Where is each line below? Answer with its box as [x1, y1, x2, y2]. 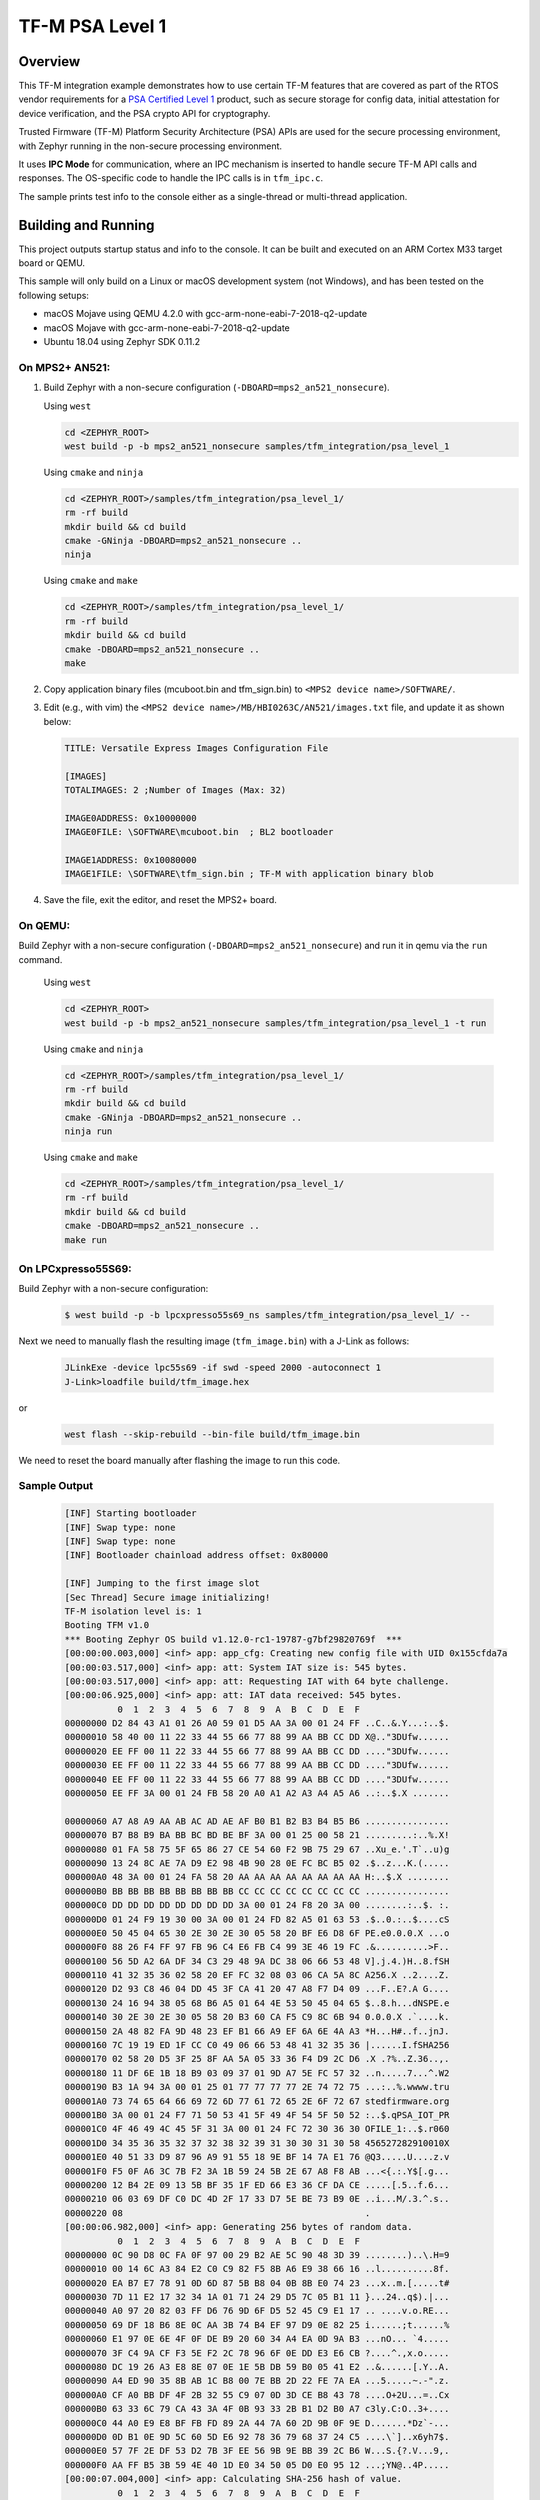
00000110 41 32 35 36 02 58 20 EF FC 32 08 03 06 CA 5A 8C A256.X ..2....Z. [64, 1970, 450, 1981]
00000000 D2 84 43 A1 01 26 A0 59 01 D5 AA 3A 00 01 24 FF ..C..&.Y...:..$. [64, 1718, 450, 1729]
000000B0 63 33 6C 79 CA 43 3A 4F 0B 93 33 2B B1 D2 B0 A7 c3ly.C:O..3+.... [64, 2403, 450, 2415]
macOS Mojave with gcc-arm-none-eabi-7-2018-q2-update [43, 321, 290, 334]
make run [64, 1234, 108, 1245]
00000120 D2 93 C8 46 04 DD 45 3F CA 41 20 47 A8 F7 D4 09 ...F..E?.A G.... [64, 1983, 450, 1995]
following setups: [18, 289, 90, 301]
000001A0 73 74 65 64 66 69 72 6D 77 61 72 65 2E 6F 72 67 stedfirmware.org [64, 2095, 450, 2107]
